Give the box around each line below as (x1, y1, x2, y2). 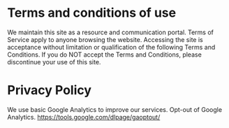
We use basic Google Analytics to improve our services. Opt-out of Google (7, 105, 222, 113)
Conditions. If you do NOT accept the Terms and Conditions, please (7, 50, 202, 59)
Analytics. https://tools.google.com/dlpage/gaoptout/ (7, 113, 161, 121)
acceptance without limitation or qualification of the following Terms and (7, 43, 216, 51)
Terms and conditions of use (7, 5, 177, 21)
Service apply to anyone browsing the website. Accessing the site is (7, 35, 204, 43)
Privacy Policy (7, 83, 92, 99)
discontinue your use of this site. (7, 57, 101, 66)
